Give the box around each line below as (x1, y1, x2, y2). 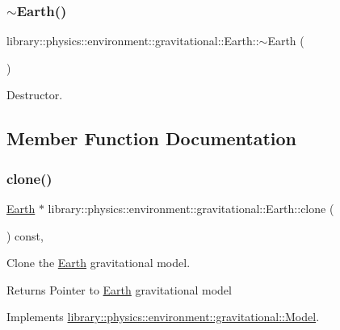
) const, (6, 227, 44, 244)
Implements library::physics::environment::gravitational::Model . (6, 308, 320, 325)
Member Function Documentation (6, 126, 297, 151)
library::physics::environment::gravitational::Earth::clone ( (48, 200, 334, 216)
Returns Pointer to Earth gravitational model (6, 281, 232, 298)
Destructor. (6, 86, 63, 103)
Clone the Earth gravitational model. (6, 254, 191, 271)
